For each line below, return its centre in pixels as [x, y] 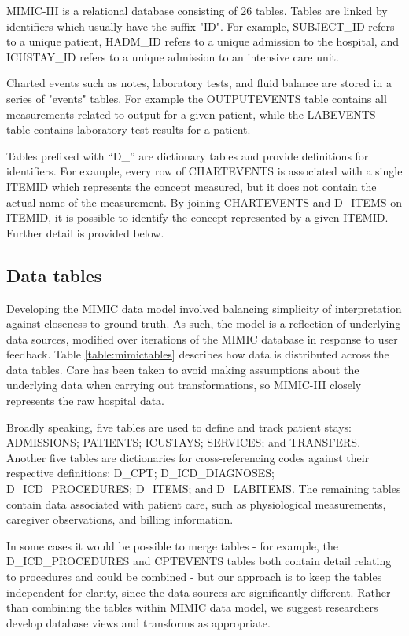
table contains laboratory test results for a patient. [129, 129]
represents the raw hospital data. [86, 401]
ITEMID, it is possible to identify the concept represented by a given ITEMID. [197, 217]
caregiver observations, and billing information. [120, 519]
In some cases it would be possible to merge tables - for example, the [173, 545]
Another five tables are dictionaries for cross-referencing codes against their [188, 457]
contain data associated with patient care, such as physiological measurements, [196, 504]
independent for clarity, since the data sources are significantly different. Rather [199, 592]
